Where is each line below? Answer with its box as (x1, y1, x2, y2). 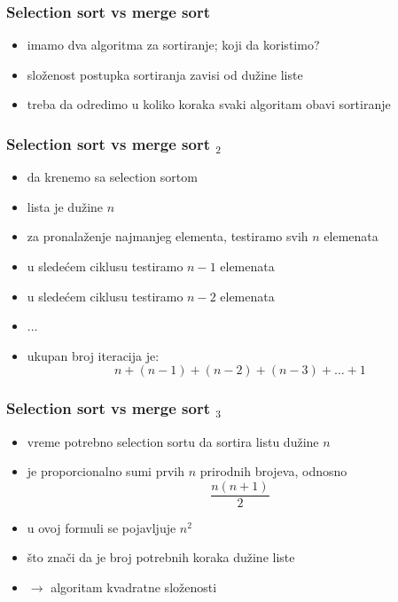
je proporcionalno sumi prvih (27, 462, 184, 481)
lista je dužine (27, 197, 104, 215)
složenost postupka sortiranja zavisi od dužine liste (27, 65, 303, 83)
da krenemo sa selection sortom (27, 168, 198, 186)
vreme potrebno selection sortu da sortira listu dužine (27, 432, 319, 450)
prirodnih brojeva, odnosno (199, 462, 347, 481)
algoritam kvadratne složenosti (51, 578, 217, 597)
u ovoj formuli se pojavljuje (27, 518, 176, 536)
